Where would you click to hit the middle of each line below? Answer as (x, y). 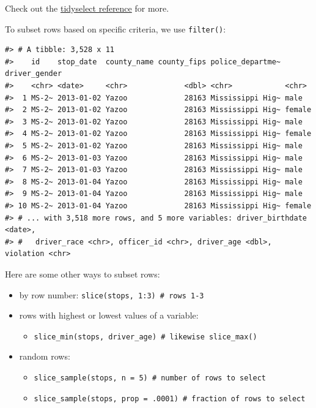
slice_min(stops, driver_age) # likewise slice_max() (145, 337)
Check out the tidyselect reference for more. (87, 8)
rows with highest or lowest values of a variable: (109, 315)
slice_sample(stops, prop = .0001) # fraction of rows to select (170, 399)
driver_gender (34, 74)
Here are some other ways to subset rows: (83, 274)
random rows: (45, 356)
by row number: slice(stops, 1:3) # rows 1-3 (112, 294)
